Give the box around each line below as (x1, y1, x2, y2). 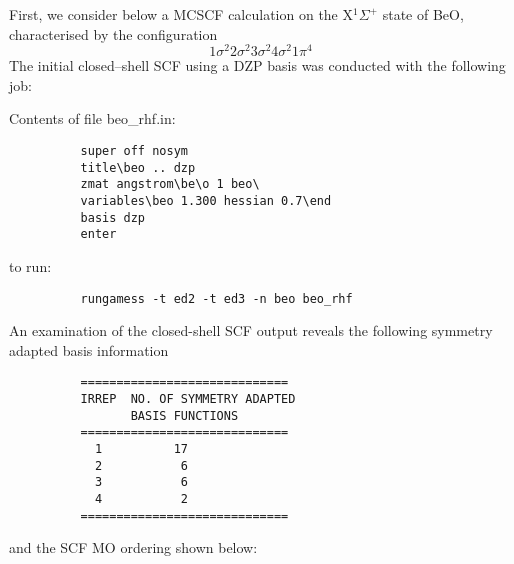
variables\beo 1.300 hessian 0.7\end (80, 194, 332, 209)
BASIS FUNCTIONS (130, 408, 239, 423)
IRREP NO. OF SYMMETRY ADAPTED (80, 392, 296, 407)
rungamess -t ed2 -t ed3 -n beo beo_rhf (80, 291, 353, 306)
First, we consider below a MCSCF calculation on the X (9, 4, 353, 24)
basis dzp (80, 210, 146, 225)
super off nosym (80, 144, 188, 159)
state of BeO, (382, 4, 464, 24)
